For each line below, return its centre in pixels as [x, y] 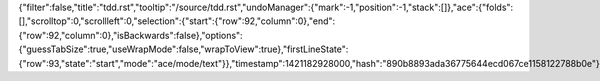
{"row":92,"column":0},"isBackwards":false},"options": [131, 35]
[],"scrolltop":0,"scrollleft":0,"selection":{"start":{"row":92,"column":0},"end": [177, 21]
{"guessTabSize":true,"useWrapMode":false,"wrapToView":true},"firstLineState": [183, 49]
